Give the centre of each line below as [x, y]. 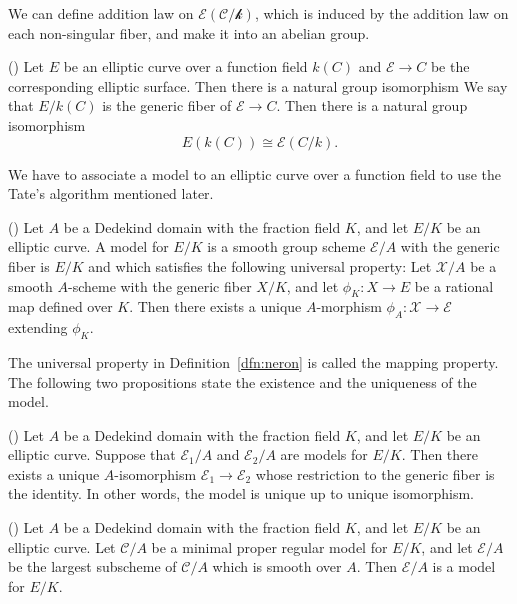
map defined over [60, 306]
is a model [464, 566]
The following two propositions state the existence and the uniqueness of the [242, 381]
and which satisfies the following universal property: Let [260, 265]
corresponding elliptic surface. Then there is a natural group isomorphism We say [258, 85]
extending [38, 327]
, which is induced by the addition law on [381, 13]
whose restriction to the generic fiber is [375, 473]
